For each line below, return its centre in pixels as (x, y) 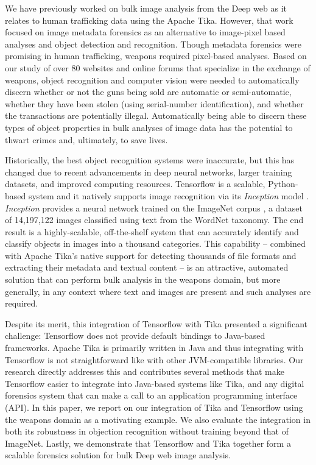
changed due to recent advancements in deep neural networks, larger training (149, 172)
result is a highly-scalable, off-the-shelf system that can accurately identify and (152, 231)
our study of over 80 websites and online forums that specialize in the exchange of (158, 67)
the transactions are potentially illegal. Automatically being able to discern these (156, 115)
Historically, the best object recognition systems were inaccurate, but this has (150, 160)
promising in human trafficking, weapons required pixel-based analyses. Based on (156, 56)
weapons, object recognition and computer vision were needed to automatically (152, 80)
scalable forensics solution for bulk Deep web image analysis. (118, 455)
